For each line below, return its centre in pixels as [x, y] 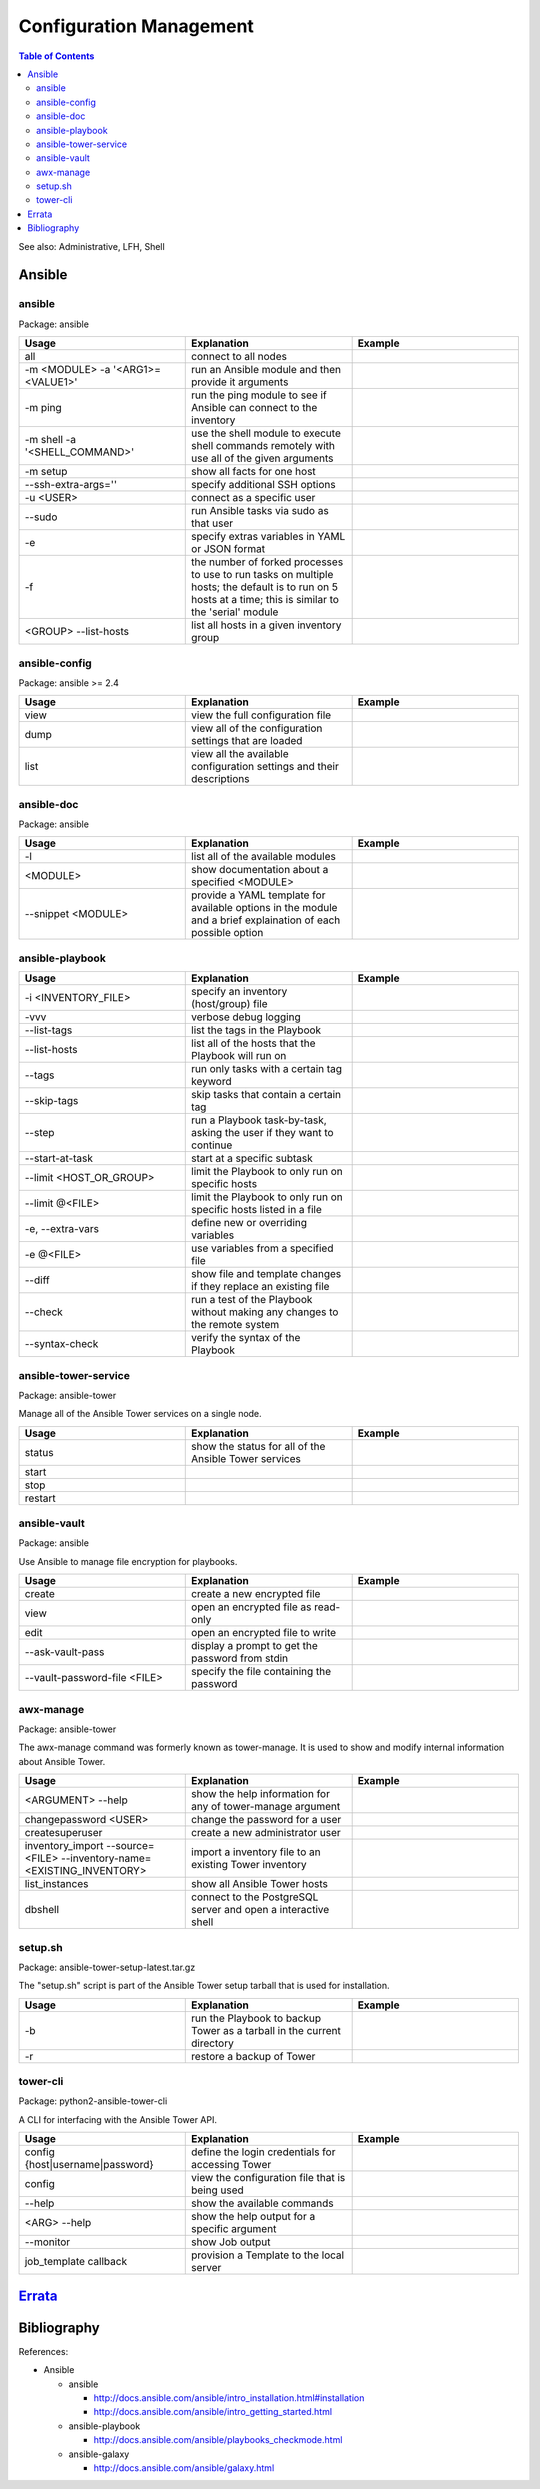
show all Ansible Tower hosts [260, 1884]
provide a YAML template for [258, 895]
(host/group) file [229, 1004]
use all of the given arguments [262, 458]
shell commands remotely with [263, 446]
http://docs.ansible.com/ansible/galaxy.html [184, 2467]
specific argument [234, 2229]
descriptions [220, 779]
